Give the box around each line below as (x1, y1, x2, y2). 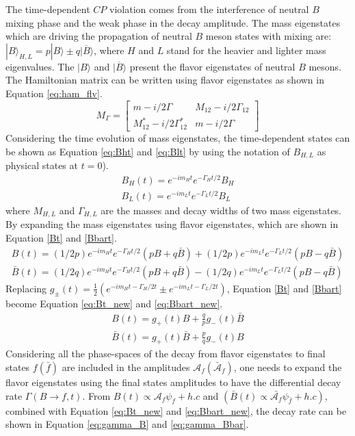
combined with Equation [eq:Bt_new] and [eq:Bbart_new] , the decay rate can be (5, 403, 347, 418)
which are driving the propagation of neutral (5, 29, 192, 43)
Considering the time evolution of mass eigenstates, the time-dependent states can (5, 131, 350, 145)
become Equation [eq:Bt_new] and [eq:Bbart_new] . (5, 296, 223, 310)
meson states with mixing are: (205, 29, 332, 43)
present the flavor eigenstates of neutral (129, 59, 295, 73)
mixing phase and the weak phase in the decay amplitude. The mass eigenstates (5, 15, 341, 29)
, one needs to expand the (233, 359, 342, 374)
